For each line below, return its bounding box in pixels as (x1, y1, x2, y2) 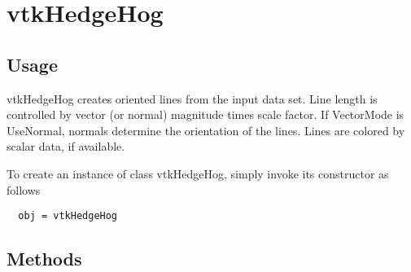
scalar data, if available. (7, 138, 125, 155)
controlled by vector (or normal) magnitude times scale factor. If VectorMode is (7, 106, 404, 123)
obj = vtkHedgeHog (18, 210, 118, 222)
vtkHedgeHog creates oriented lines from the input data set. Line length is (7, 90, 378, 107)
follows (7, 181, 41, 198)
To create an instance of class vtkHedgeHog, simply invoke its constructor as (7, 165, 389, 182)
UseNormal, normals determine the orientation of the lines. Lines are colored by (7, 121, 405, 138)
